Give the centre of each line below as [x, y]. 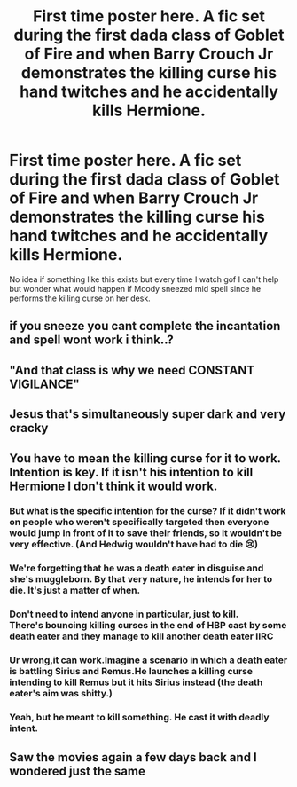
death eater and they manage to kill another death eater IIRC [141, 636]
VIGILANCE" [44, 384]
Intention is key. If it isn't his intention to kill [131, 472]
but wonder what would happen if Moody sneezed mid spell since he [135, 288]
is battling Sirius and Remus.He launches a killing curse [131, 672]
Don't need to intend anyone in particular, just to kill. [124, 614]
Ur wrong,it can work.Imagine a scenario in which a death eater [148, 660]
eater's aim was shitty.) [61, 694]
